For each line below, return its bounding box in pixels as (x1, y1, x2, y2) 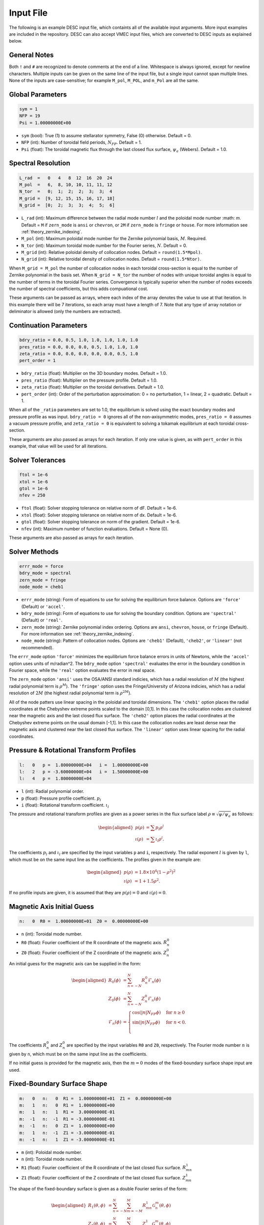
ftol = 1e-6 (19, 472, 48, 478)
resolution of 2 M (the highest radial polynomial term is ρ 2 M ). (9, 689, 132, 696)
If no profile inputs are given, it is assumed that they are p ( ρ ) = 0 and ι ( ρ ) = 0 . (9, 890, 167, 896)
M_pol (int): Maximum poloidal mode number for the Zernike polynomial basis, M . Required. (21, 236, 207, 242)
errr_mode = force (19, 563, 64, 569)
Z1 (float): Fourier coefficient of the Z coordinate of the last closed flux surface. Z (21, 1175, 186, 1181)
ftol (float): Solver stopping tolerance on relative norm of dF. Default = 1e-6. (21, 505, 177, 511)
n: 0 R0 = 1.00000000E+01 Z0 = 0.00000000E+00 (19, 919, 149, 924)
